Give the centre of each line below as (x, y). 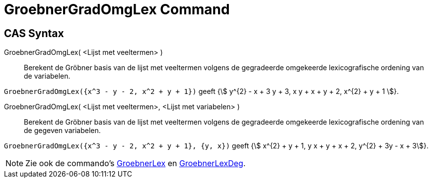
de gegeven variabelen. (62, 131)
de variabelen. (47, 76)
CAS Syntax (34, 33)
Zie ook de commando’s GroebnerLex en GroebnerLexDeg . (136, 163)
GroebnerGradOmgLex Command (117, 9)
